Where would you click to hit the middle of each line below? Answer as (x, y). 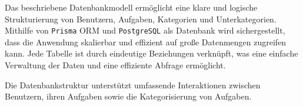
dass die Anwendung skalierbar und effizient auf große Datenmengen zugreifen (146, 42)
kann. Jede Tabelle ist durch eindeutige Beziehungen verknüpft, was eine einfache (151, 53)
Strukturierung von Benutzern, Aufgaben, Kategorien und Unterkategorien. (141, 19)
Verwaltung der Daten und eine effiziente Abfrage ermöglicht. (115, 65)
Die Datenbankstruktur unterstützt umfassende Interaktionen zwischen (133, 85)
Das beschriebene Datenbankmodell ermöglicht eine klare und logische (131, 7)
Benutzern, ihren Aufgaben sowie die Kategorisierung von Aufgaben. (128, 96)
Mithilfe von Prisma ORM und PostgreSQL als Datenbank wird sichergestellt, (145, 30)
